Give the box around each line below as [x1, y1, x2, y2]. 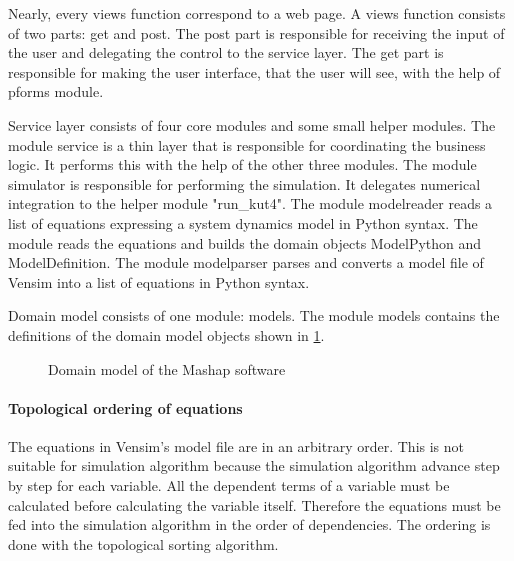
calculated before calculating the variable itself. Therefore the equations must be [8, 494, 501, 515]
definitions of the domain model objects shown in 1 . [8, 324, 325, 345]
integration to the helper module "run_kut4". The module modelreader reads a [8, 193, 493, 214]
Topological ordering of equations [8, 397, 243, 418]
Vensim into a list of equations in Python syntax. [8, 271, 310, 292]
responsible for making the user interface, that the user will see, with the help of [8, 61, 501, 82]
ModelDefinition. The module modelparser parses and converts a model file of [8, 252, 484, 273]
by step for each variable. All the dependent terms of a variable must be [8, 475, 450, 496]
